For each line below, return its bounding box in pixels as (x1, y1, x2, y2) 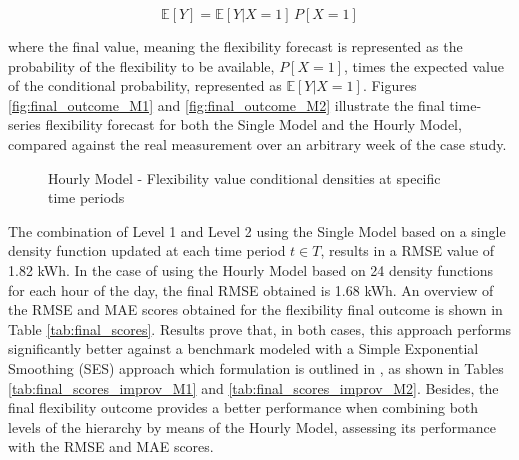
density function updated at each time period (8, 240, 286, 261)
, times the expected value (344, 55, 504, 76)
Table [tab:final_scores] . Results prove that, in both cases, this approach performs (8, 318, 512, 339)
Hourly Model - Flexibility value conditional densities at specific (48, 167, 441, 188)
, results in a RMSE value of (320, 240, 495, 261)
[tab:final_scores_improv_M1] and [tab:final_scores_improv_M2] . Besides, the (8, 377, 499, 398)
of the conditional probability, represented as (8, 75, 282, 96)
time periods (48, 187, 125, 208)
